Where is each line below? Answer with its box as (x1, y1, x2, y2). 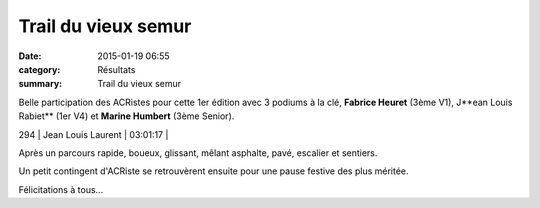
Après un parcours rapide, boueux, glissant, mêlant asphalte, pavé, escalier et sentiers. (18, 146, 378, 159)
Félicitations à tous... (18, 183, 104, 195)
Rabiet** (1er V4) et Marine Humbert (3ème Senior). (18, 110, 235, 122)
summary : (18, 78, 63, 90)
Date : (18, 50, 42, 62)
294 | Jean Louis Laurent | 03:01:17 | (18, 128, 169, 140)
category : (18, 63, 61, 75)
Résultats (97, 63, 136, 75)
